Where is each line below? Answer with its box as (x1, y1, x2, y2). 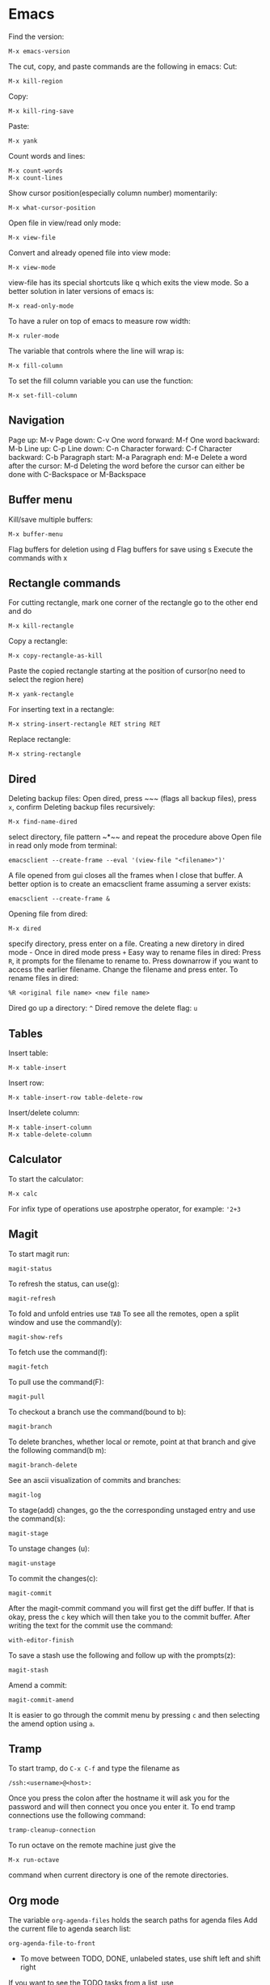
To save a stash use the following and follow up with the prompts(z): (8, 1650, 236, 1660)
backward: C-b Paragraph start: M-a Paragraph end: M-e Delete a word (8, 452, 247, 462)
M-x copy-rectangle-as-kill (8, 652, 103, 660)
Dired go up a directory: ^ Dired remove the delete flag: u (8, 1003, 198, 1013)
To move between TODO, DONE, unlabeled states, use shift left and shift (19, 1953, 261, 1964)
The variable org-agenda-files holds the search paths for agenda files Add (8, 1915, 258, 1925)
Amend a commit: (8, 1680, 67, 1689)
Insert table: (8, 1048, 49, 1058)
